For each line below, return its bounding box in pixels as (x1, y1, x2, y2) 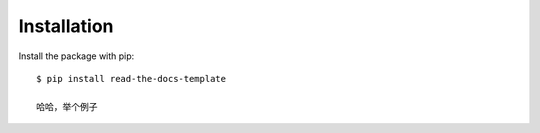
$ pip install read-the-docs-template (36, 73, 227, 84)
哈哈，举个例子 (36, 101, 98, 112)
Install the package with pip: (18, 50, 135, 62)
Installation (18, 15, 114, 37)
